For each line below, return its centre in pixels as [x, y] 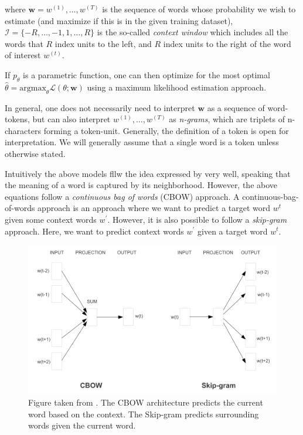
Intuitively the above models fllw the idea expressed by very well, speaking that [148, 173]
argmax [33, 88]
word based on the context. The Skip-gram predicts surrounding [144, 414]
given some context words [51, 219]
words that [24, 43]
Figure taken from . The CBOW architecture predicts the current [146, 402]
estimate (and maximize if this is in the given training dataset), [119, 20]
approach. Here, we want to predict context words [94, 231]
